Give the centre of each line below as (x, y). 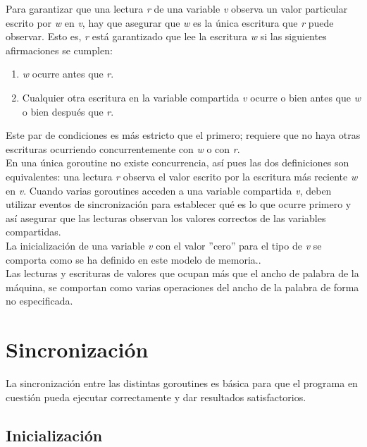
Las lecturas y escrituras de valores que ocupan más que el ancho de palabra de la (182, 273)
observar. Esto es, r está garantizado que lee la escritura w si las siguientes (166, 36)
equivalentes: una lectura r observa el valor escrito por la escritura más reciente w (182, 176)
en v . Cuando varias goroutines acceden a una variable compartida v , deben (169, 190)
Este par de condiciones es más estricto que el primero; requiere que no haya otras (183, 135)
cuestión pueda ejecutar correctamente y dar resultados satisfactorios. (156, 397)
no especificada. (39, 301)
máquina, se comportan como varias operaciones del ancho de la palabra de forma (182, 287)
